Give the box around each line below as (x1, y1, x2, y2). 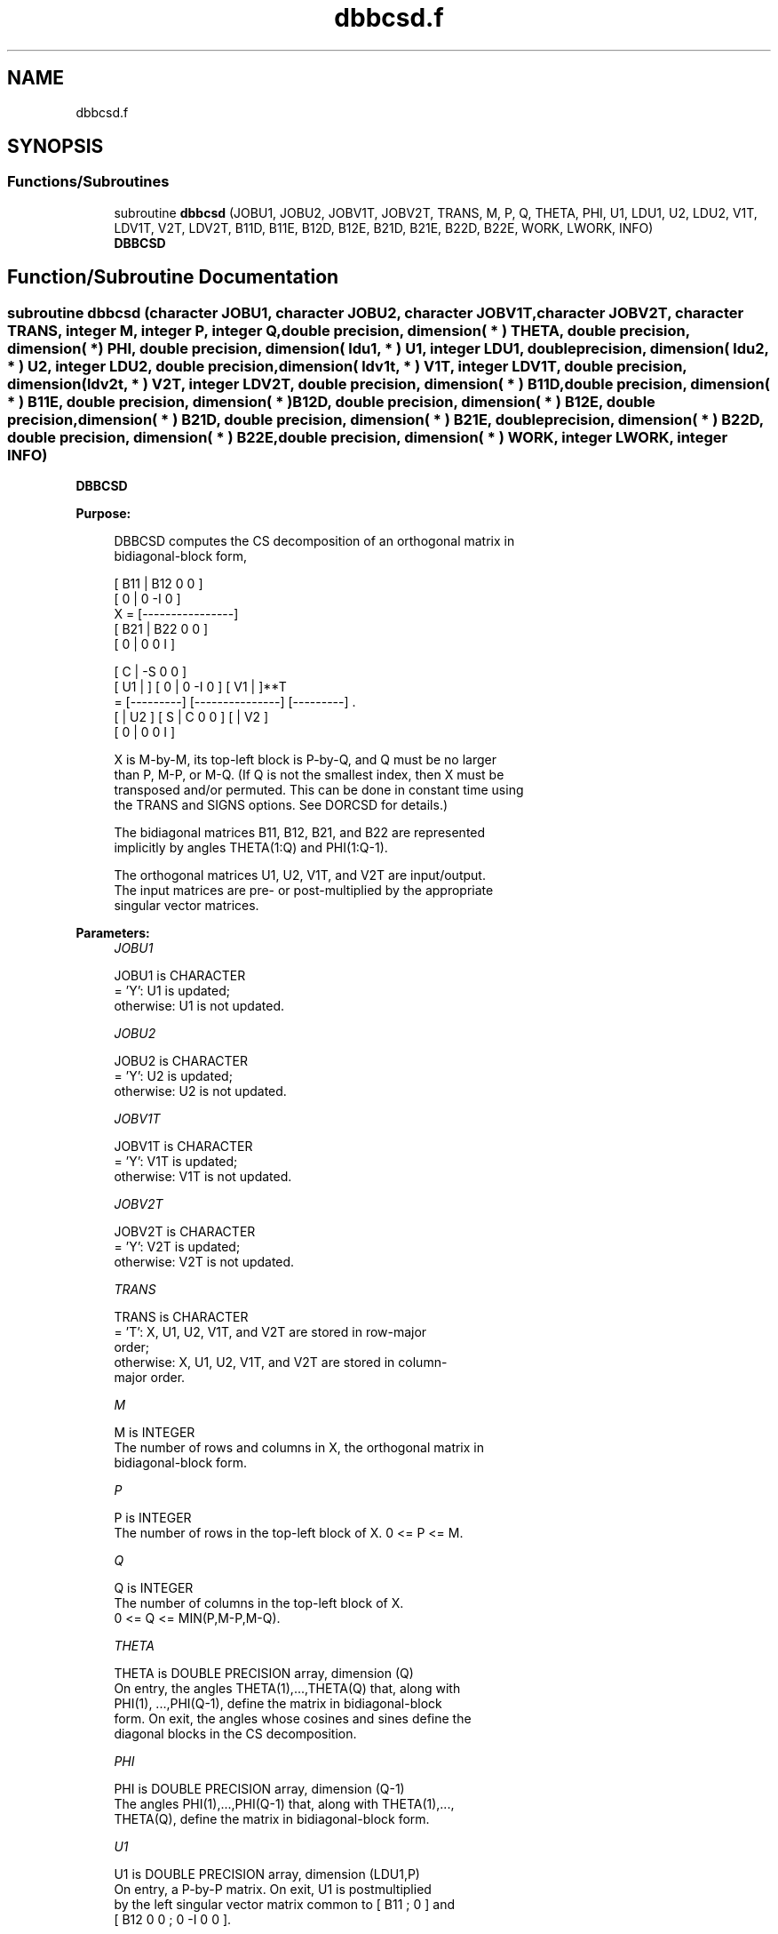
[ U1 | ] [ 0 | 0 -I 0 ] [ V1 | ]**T (114, 679, 287, 695)
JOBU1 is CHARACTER (114, 968, 246, 984)
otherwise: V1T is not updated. (114, 1169, 292, 1185)
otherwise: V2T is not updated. (114, 1254, 295, 1270)
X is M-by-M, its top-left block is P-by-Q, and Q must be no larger (114, 752, 497, 768)
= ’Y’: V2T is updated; (114, 1239, 241, 1255)
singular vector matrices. (114, 898, 259, 914)
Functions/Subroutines (7, 172, 170, 191)
